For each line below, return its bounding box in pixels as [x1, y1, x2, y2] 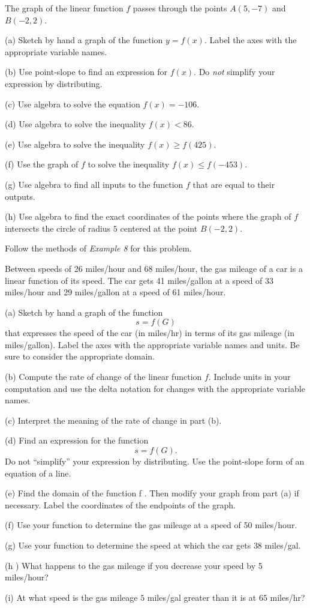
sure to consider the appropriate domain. [5, 350, 155, 363]
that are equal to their [192, 178, 275, 190]
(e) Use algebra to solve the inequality [5, 137, 145, 150]
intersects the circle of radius [5, 221, 111, 234]
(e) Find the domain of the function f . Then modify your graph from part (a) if [5, 487, 299, 499]
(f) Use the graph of [5, 158, 79, 170]
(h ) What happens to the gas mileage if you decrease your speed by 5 [5, 559, 263, 571]
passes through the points [133, 2, 227, 14]
